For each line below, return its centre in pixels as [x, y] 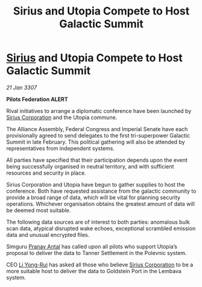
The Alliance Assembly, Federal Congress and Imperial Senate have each [97, 129]
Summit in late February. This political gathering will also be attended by [96, 142]
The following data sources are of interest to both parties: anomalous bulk [98, 222]
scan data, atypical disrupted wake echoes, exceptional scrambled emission [101, 228]
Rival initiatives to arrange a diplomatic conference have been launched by [99, 111]
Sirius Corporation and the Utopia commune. [62, 117]
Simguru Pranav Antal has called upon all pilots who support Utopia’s [92, 247]
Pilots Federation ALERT [37, 99]
